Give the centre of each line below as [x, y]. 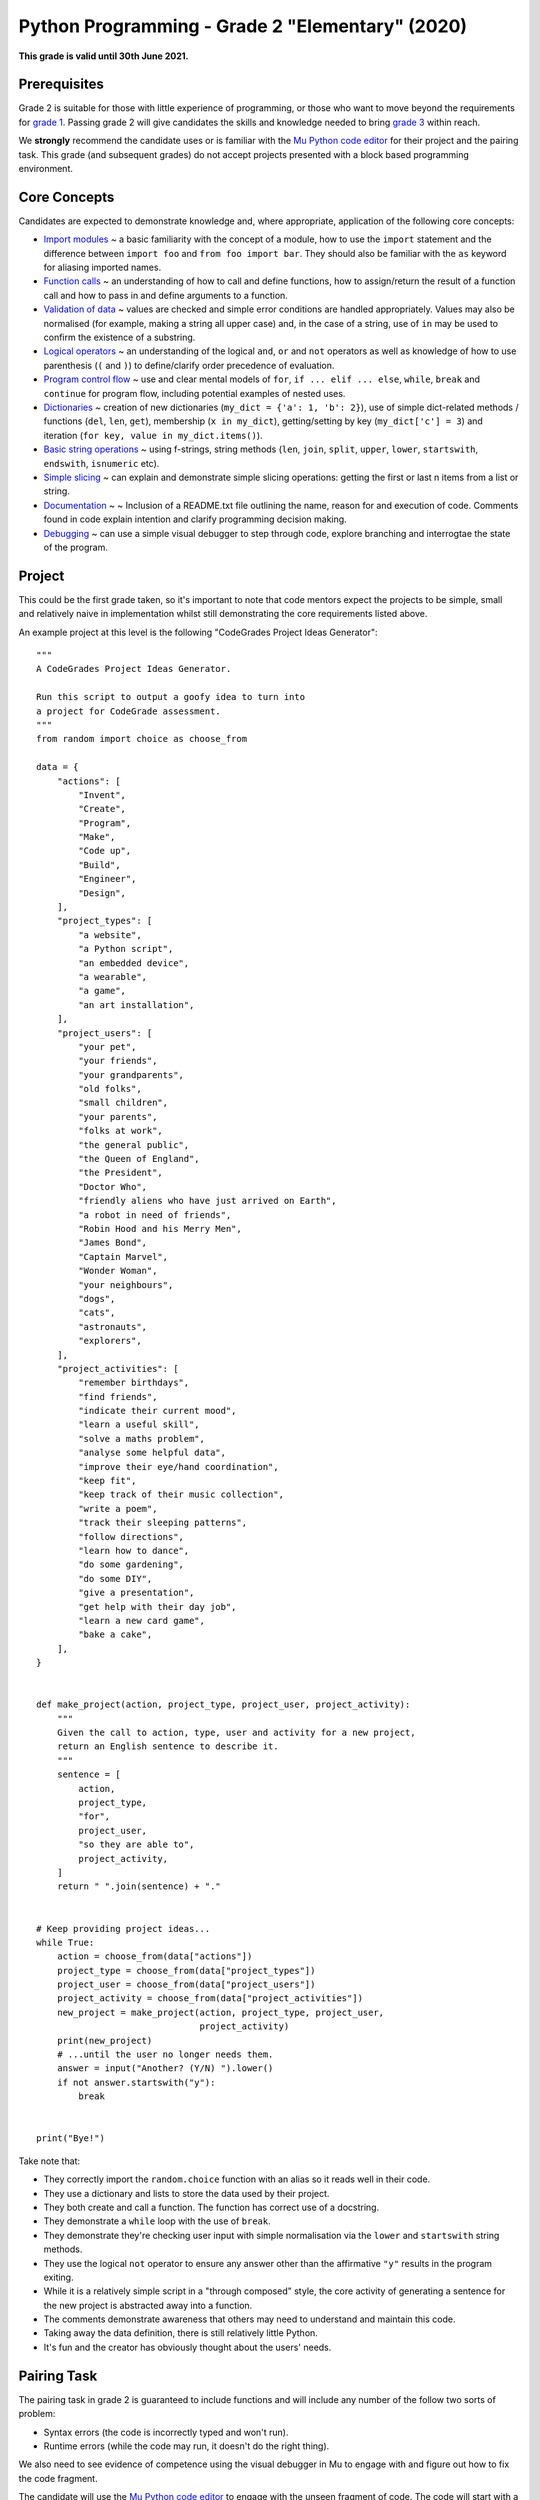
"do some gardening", [131, 1564]
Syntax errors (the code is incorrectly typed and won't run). [166, 2432]
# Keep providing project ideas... [123, 1928]
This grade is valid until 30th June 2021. [103, 56]
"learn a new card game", [141, 1620]
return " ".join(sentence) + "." [139, 1886]
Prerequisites [61, 84]
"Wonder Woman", [118, 1271]
